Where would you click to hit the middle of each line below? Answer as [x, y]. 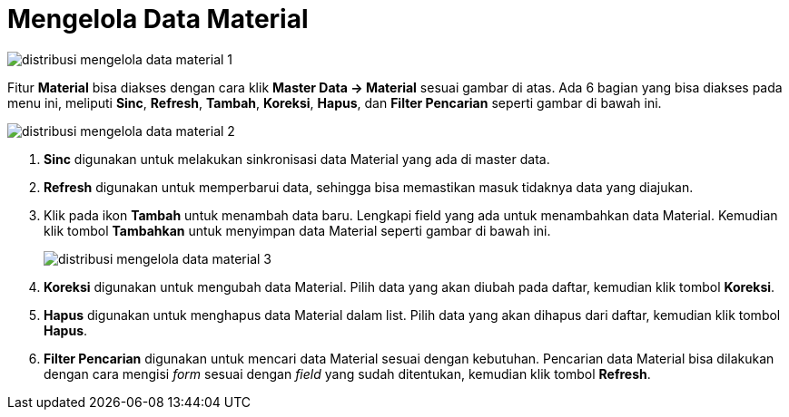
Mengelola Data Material [158, 19]
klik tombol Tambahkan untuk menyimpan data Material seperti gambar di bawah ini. [297, 230]
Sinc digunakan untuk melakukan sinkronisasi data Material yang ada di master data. [297, 159]
